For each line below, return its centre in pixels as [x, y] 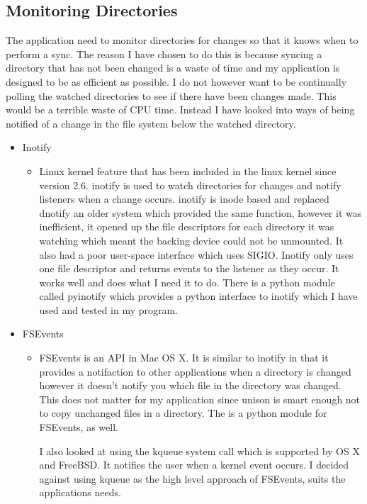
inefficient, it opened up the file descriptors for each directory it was [187, 226]
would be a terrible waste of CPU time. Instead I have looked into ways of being [180, 110]
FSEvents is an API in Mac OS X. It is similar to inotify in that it [184, 358]
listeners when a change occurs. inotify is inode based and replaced [184, 199]
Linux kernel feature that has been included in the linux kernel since [188, 170]
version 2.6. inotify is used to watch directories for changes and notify [190, 185]
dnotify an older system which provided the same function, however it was [201, 212]
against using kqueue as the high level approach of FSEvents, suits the [192, 478]
